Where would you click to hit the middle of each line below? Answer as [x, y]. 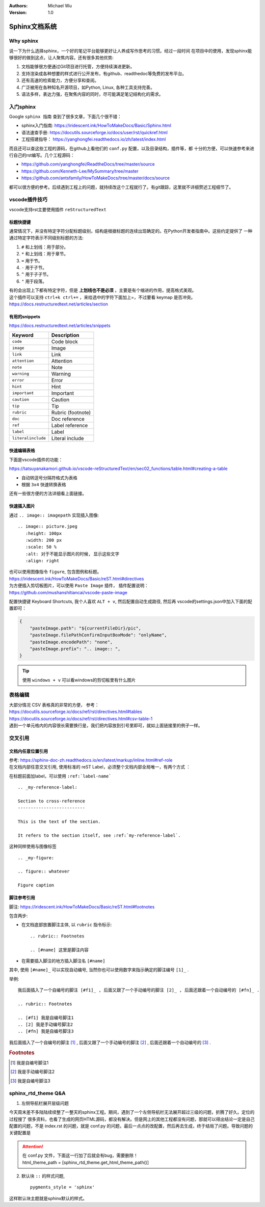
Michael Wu [60, 6]
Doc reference [68, 419]
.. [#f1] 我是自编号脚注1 [46, 1017]
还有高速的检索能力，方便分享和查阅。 [60, 81]
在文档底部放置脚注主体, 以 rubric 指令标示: [67, 925]
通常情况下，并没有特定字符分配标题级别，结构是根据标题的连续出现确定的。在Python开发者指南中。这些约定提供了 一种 [131, 231]
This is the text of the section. [59, 822]
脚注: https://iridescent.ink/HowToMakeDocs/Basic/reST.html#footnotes [82, 906]
